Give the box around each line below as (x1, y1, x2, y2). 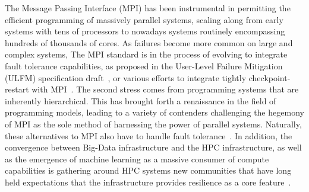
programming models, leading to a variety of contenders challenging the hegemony (5, 106, 304, 119)
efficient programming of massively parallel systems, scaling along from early (5, 13, 283, 25)
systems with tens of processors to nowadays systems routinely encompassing (5, 25, 285, 37)
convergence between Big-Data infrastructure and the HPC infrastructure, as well (5, 141, 302, 153)
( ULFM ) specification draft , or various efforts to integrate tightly (5, 71, 247, 84)
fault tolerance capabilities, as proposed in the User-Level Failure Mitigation (5, 59, 283, 72)
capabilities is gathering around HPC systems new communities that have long (5, 164, 292, 177)
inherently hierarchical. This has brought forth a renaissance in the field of (5, 94, 276, 107)
